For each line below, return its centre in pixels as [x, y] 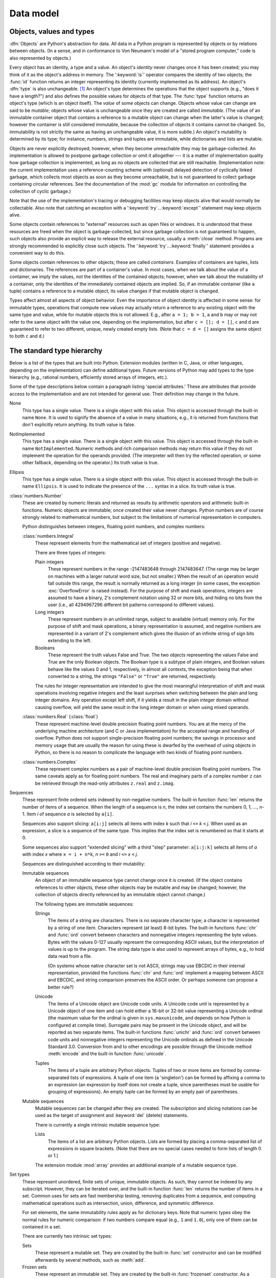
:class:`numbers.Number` [36, 495]
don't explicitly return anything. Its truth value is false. [79, 425]
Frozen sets [34, 1267]
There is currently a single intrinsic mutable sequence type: [98, 1125]
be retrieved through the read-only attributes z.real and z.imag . [105, 783]
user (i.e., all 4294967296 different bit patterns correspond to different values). [131, 605]
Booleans [45, 648]
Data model [34, 13]
